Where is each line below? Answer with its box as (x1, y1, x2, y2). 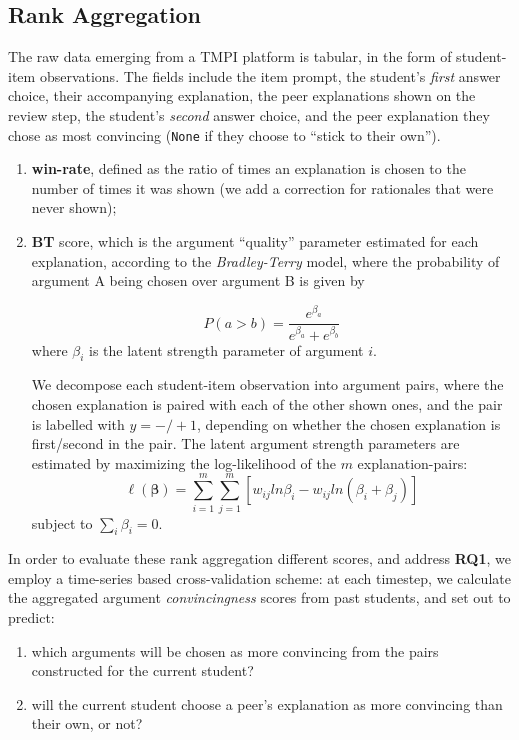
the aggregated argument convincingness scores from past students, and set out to (8, 587, 511, 608)
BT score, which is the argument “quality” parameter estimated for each (31, 231, 479, 252)
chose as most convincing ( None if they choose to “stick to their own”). (8, 124, 441, 145)
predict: (8, 607, 55, 628)
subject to (31, 512, 93, 533)
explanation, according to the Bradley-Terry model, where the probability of (31, 250, 500, 271)
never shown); (31, 197, 117, 218)
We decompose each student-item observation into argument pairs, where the (31, 374, 504, 395)
